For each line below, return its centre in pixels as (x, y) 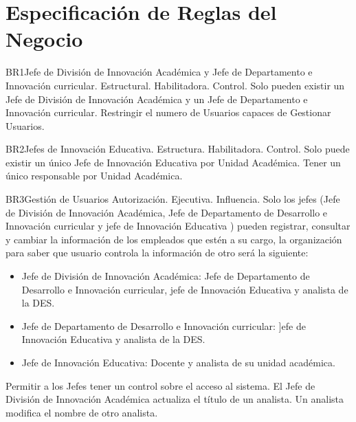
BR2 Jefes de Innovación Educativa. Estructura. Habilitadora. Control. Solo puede (178, 149)
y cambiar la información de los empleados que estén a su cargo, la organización (174, 239)
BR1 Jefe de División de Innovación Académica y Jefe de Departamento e (159, 72)
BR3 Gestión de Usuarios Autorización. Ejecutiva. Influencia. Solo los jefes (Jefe (173, 199)
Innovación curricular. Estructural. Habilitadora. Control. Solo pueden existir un (175, 85)
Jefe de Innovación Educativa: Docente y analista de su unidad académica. (178, 362)
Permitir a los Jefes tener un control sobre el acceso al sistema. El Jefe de (160, 385)
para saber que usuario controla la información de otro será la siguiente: (157, 253)
